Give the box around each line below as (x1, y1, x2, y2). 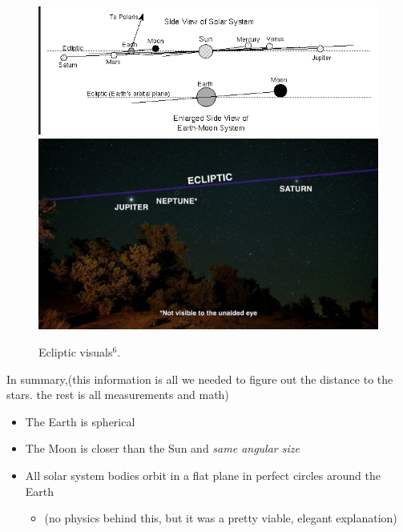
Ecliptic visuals (38, 343, 113, 360)
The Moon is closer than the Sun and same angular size (25, 440, 300, 457)
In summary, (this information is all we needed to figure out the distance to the (6, 370, 393, 387)
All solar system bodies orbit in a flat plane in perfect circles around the (25, 466, 381, 483)
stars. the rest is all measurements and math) (6, 386, 229, 403)
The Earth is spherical (25, 413, 135, 429)
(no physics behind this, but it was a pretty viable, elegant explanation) (44, 510, 397, 526)
